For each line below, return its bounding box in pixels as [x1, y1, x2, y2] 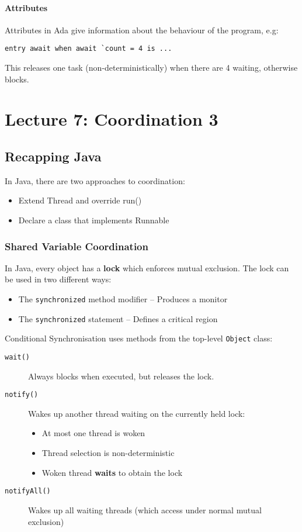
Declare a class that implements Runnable [18, 214, 169, 226]
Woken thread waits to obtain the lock [41, 466, 183, 478]
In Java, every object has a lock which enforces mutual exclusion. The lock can [5, 261, 289, 274]
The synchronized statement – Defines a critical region [18, 312, 218, 324]
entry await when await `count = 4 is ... [5, 44, 172, 53]
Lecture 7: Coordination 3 [5, 107, 218, 131]
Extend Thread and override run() [18, 194, 142, 206]
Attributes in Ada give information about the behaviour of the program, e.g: [5, 23, 279, 36]
